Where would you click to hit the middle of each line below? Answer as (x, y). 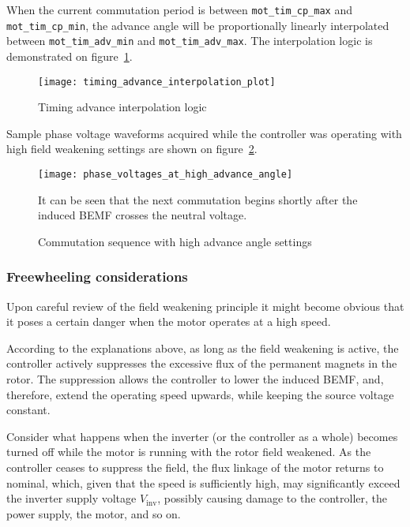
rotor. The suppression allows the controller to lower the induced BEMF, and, (195, 379)
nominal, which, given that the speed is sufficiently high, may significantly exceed (203, 482)
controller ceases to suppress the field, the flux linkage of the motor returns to (195, 467)
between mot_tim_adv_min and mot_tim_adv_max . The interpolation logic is (190, 41)
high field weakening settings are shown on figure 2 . (132, 149)
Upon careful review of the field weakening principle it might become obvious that (205, 306)
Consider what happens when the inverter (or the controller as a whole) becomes (202, 436)
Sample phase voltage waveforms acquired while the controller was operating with (204, 133)
